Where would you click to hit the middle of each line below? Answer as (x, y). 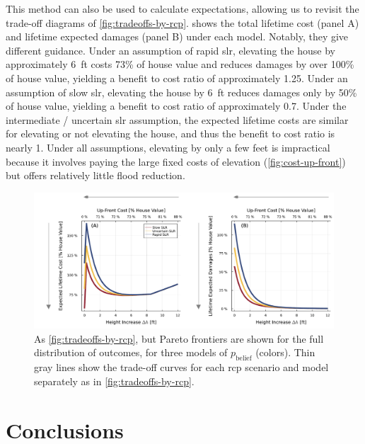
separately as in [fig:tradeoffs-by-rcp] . (114, 381)
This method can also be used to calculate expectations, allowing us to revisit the (182, 8)
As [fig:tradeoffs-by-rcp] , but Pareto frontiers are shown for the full (179, 338)
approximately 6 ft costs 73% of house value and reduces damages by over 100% (180, 64)
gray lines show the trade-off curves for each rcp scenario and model (181, 367)
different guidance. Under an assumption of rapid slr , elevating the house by (170, 50)
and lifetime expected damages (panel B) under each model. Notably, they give (177, 36)
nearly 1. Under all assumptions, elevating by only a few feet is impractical (168, 147)
